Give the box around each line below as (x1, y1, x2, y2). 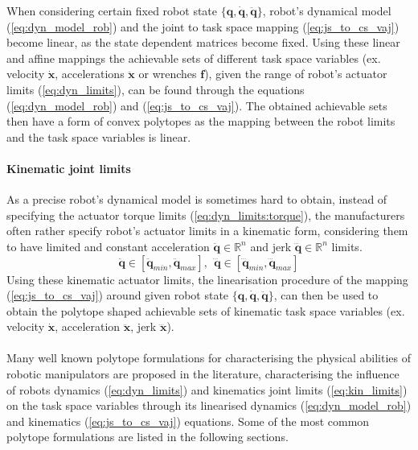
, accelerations (55, 65, 125, 82)
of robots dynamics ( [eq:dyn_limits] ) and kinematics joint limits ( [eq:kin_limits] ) (6, 381, 408, 398)
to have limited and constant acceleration (6, 237, 210, 254)
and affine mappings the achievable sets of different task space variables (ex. (6, 49, 381, 66)
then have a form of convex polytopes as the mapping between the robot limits (6, 113, 395, 130)
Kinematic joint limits (6, 159, 131, 176)
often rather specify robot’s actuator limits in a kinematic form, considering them (6, 222, 408, 239)
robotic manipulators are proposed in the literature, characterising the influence (6, 365, 400, 382)
